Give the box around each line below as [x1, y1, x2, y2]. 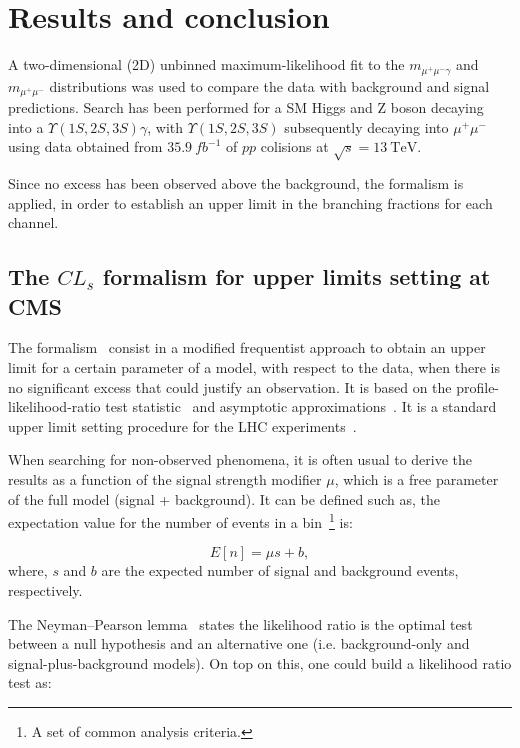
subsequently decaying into [284, 116, 449, 137]
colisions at [260, 136, 329, 157]
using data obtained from [8, 136, 163, 157]
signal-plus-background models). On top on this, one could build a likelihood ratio [8, 652, 512, 673]
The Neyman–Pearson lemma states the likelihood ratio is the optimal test [8, 613, 473, 634]
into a [8, 116, 44, 137]
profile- [456, 376, 500, 397]
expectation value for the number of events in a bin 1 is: [8, 509, 353, 532]
